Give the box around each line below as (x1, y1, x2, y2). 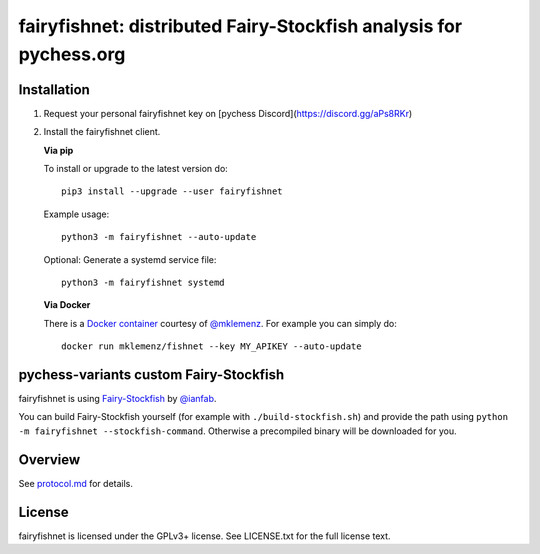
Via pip (43, 144, 74, 156)
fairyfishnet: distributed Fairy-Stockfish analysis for (18, 15, 463, 37)
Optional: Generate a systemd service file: (43, 253, 217, 265)
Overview (18, 451, 81, 468)
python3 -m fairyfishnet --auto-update (61, 231, 257, 243)
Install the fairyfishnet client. (43, 126, 161, 138)
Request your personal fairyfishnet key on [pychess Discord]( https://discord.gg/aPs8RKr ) (43, 107, 413, 119)
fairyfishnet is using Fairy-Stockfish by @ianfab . (18, 393, 217, 405)
